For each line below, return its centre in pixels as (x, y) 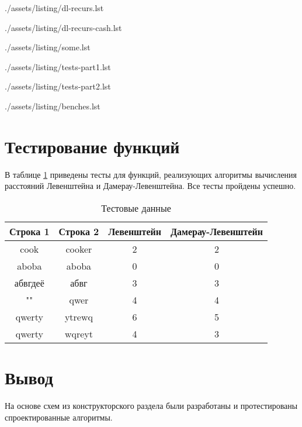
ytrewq (79, 316)
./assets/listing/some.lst (48, 47)
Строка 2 (79, 231)
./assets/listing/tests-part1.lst (58, 66)
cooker (79, 249)
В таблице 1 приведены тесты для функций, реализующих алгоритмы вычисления (151, 174)
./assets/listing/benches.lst (53, 106)
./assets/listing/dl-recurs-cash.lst (63, 27)
